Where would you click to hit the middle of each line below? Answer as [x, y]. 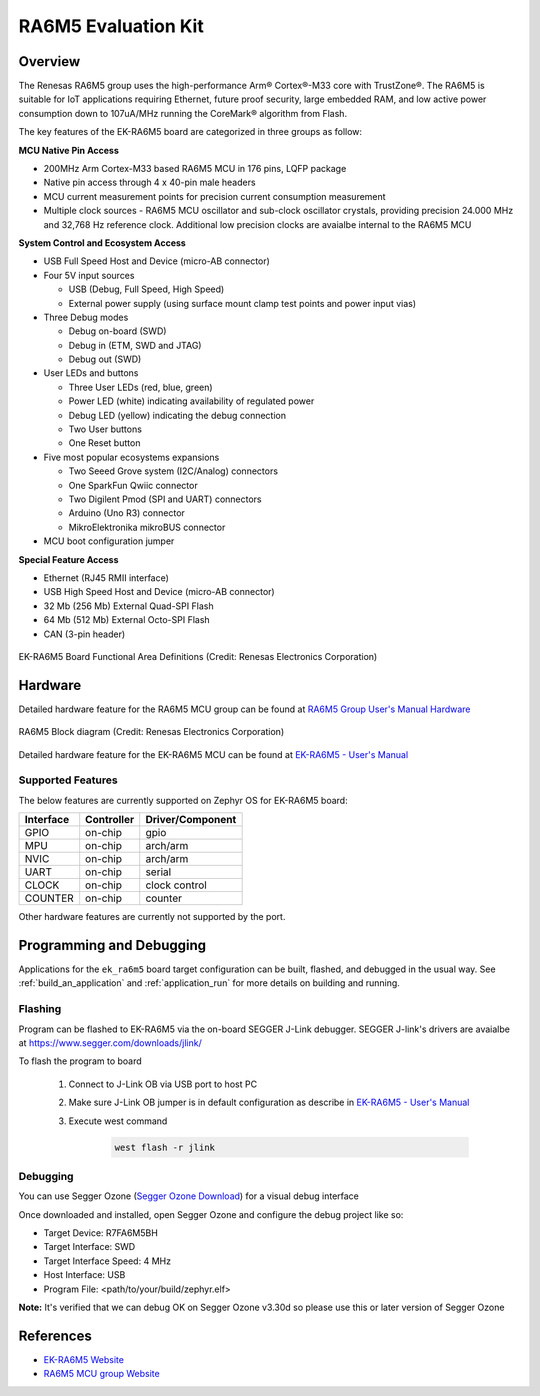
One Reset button [104, 443]
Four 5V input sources [89, 275]
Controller [110, 820]
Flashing [40, 1009]
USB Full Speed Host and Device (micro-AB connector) [156, 261]
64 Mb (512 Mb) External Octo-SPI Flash [126, 620]
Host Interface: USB [84, 1275]
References [55, 1335]
